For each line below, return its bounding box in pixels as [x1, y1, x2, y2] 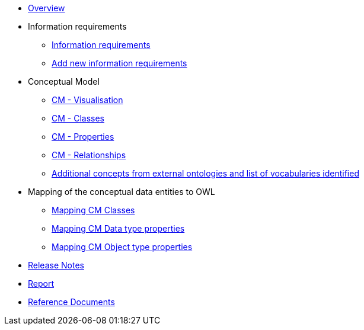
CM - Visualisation [52, 95, 123, 105]
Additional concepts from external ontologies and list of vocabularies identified [52, 168, 359, 178]
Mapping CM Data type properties [52, 223, 185, 233]
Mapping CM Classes [52, 205, 135, 215]
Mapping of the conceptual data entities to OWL [28, 187, 215, 197]
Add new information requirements [52, 58, 187, 68]
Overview [28, 3, 65, 13]
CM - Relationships [52, 150, 126, 160]
